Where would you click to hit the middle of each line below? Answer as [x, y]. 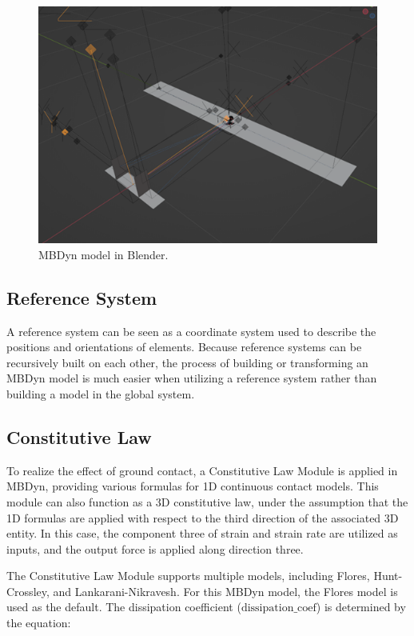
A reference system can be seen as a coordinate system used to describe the [191, 331]
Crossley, [28, 591]
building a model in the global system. [101, 393]
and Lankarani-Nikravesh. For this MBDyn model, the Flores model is [225, 591]
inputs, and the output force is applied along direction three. [155, 548]
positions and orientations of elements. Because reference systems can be [184, 347]
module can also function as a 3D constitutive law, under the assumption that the [207, 501]
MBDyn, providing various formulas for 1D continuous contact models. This [193, 486]
